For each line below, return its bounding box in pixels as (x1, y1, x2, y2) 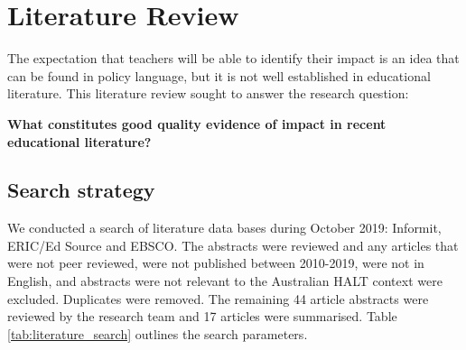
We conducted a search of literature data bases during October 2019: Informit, (7, 218, 442, 237)
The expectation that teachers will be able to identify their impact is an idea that (7, 49, 460, 68)
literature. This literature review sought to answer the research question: (7, 84, 409, 103)
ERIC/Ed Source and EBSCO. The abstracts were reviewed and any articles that (7, 235, 459, 254)
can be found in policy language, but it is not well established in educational (7, 66, 431, 85)
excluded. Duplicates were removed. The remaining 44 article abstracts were (7, 289, 429, 308)
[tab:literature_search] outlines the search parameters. (7, 324, 308, 343)
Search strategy (7, 176, 155, 204)
